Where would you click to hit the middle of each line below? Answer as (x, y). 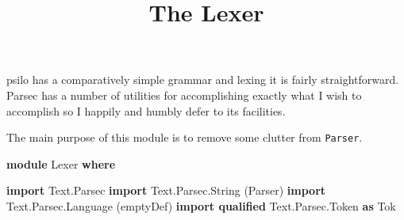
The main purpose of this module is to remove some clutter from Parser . (185, 137)
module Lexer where (61, 163)
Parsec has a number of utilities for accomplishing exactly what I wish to (184, 95)
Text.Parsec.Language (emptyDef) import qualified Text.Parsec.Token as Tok (201, 206)
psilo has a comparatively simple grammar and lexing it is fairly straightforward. (203, 80)
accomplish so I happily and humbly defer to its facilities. (146, 110)
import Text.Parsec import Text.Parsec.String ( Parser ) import (166, 190)
